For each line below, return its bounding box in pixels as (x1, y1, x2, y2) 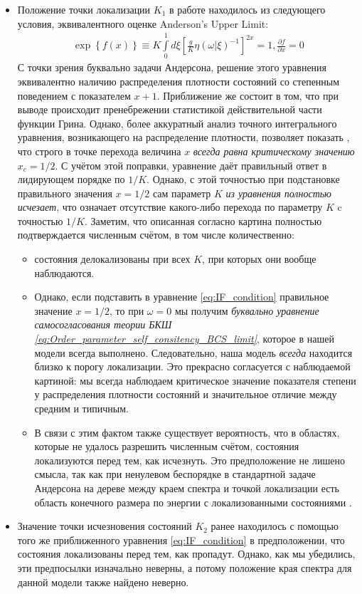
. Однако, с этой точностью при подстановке (147, 172, 340, 187)
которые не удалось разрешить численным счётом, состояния (34, 439, 299, 454)
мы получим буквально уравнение (174, 303, 319, 318)
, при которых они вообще (202, 251, 316, 266)
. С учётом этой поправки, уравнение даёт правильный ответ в (55, 157, 327, 172)
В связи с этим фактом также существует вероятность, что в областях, (34, 424, 340, 439)
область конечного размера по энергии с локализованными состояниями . (34, 494, 352, 509)
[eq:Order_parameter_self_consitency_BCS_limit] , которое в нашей (34, 331, 334, 346)
